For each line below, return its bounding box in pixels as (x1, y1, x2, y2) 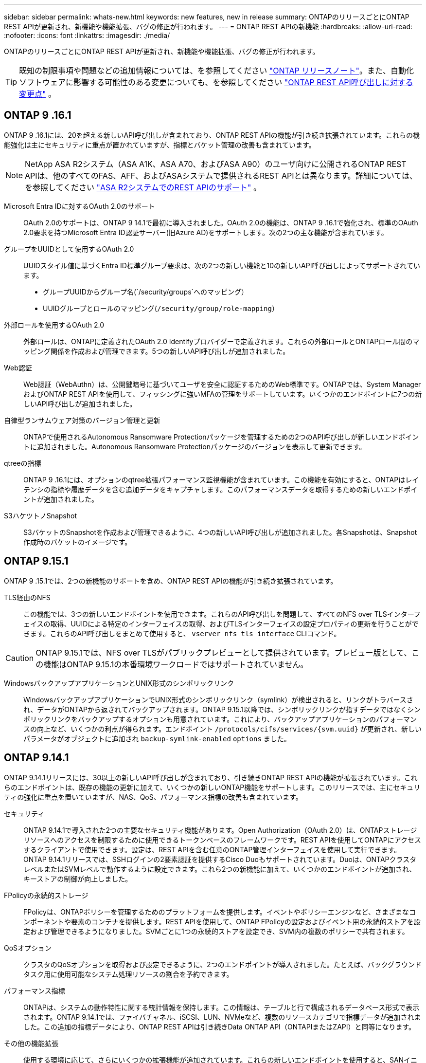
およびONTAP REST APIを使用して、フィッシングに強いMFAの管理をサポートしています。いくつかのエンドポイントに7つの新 (23, 389, 422, 398)
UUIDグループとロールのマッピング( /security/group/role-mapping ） (43, 304, 279, 312)
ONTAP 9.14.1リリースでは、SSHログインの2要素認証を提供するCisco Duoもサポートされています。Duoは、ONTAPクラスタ (23, 855, 417, 863)
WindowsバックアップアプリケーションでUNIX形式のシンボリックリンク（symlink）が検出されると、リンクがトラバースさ (23, 695, 413, 704)
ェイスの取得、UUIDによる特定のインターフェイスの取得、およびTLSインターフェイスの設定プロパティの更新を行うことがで (23, 619, 419, 628)
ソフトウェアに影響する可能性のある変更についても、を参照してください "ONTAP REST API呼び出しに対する (19, 77, 413, 87)
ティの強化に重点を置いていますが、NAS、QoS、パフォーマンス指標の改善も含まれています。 (4, 792, 302, 801)
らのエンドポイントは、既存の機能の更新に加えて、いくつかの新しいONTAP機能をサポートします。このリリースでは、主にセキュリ (4, 783, 421, 791)
